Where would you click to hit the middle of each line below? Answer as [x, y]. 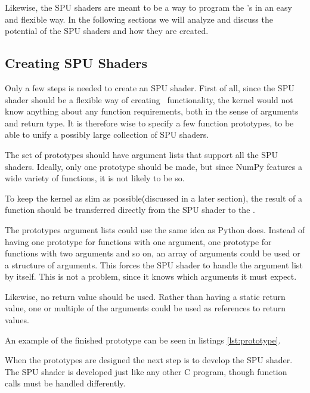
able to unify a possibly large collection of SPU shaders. [107, 134]
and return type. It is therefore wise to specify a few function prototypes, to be [149, 123]
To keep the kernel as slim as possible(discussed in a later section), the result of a [154, 198]
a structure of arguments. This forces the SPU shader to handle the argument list [154, 264]
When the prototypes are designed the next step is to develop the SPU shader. [149, 360]
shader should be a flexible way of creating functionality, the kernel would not [149, 99]
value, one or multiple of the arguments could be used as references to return [145, 308]
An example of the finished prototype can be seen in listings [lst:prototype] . [143, 340]
